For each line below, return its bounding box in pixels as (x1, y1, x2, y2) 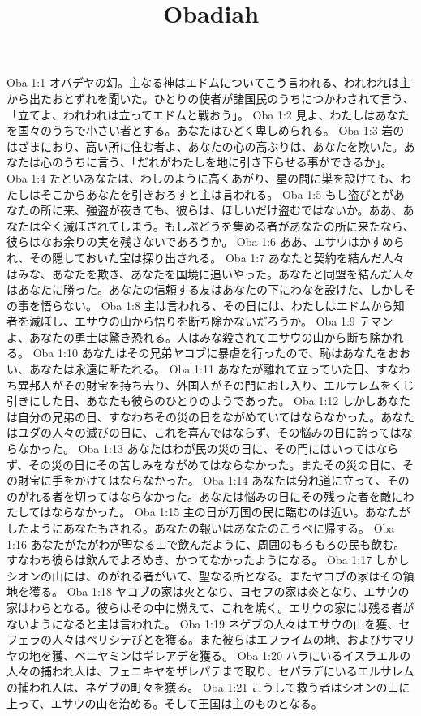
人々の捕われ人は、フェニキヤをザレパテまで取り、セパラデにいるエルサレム (6, 662, 415, 679)
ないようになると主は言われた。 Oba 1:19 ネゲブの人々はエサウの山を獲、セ (6, 615, 410, 632)
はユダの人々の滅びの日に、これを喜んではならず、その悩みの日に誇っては (6, 424, 402, 441)
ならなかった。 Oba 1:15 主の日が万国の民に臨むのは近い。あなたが (51, 503, 410, 520)
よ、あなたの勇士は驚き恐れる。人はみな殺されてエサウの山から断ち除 (6, 328, 381, 345)
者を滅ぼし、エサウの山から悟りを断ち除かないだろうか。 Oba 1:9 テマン (6, 313, 393, 330)
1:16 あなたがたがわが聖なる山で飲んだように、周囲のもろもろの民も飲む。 (6, 535, 406, 552)
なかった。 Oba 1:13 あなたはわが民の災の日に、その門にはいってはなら (17, 440, 399, 457)
